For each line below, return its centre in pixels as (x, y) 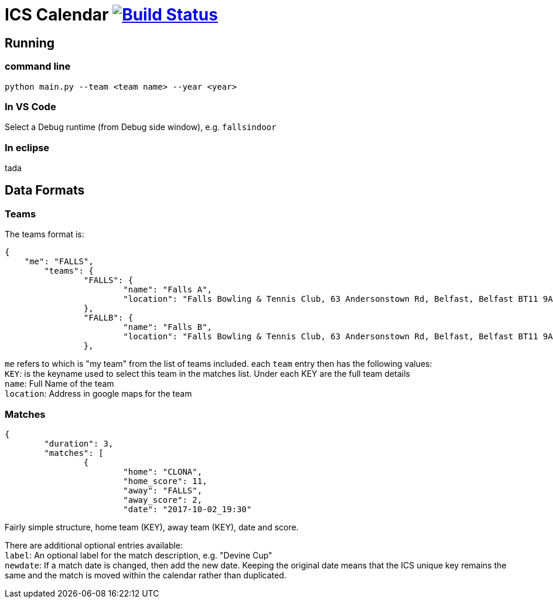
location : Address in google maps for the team (98, 394)
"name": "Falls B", (168, 327)
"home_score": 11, (165, 481)
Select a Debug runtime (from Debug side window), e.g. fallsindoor (141, 127)
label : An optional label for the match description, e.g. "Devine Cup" (139, 556)
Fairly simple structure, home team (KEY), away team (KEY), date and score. (152, 527)
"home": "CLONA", (163, 472)
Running (30, 43)
